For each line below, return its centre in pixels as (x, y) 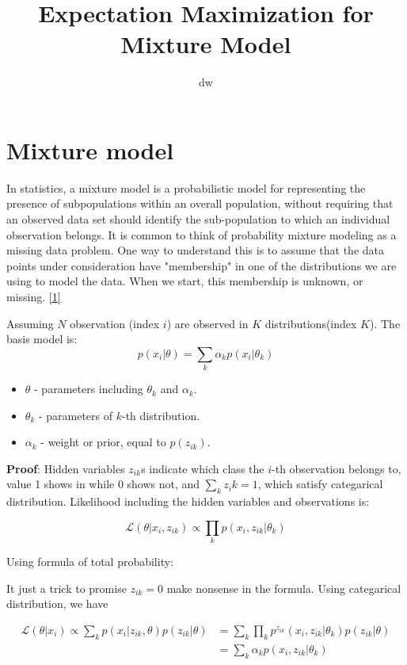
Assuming (30, 323)
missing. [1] (34, 296)
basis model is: (42, 339)
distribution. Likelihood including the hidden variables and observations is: (188, 501)
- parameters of (76, 415)
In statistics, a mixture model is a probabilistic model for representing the (186, 187)
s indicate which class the (203, 468)
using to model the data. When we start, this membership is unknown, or (185, 281)
